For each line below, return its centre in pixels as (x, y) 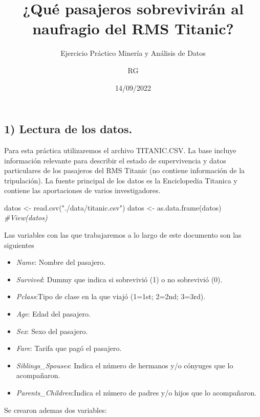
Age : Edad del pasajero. (53, 314)
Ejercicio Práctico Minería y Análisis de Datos (133, 53)
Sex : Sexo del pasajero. (52, 331)
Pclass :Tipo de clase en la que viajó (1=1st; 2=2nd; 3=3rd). (111, 296)
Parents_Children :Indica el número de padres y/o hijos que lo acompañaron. (136, 392)
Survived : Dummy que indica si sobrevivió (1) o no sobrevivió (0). (119, 279)
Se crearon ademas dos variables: (56, 410)
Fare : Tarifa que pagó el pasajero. (69, 348)
